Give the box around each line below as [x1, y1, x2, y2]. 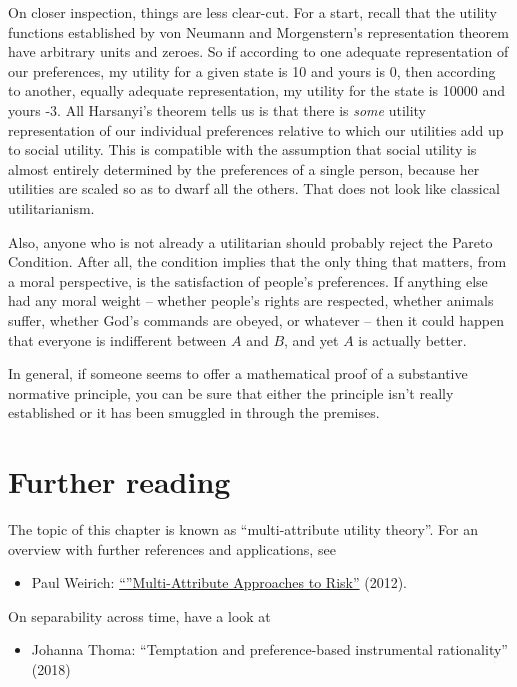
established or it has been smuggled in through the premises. [8, 402, 380, 423]
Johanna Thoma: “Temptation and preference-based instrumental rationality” [31, 639, 508, 660]
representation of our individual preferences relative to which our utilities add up [8, 119, 504, 140]
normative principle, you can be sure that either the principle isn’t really [8, 382, 454, 403]
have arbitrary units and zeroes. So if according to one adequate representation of [8, 41, 509, 62]
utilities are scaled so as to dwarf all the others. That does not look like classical [8, 178, 500, 199]
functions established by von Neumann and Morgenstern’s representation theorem [8, 21, 509, 42]
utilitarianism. [8, 197, 95, 218]
